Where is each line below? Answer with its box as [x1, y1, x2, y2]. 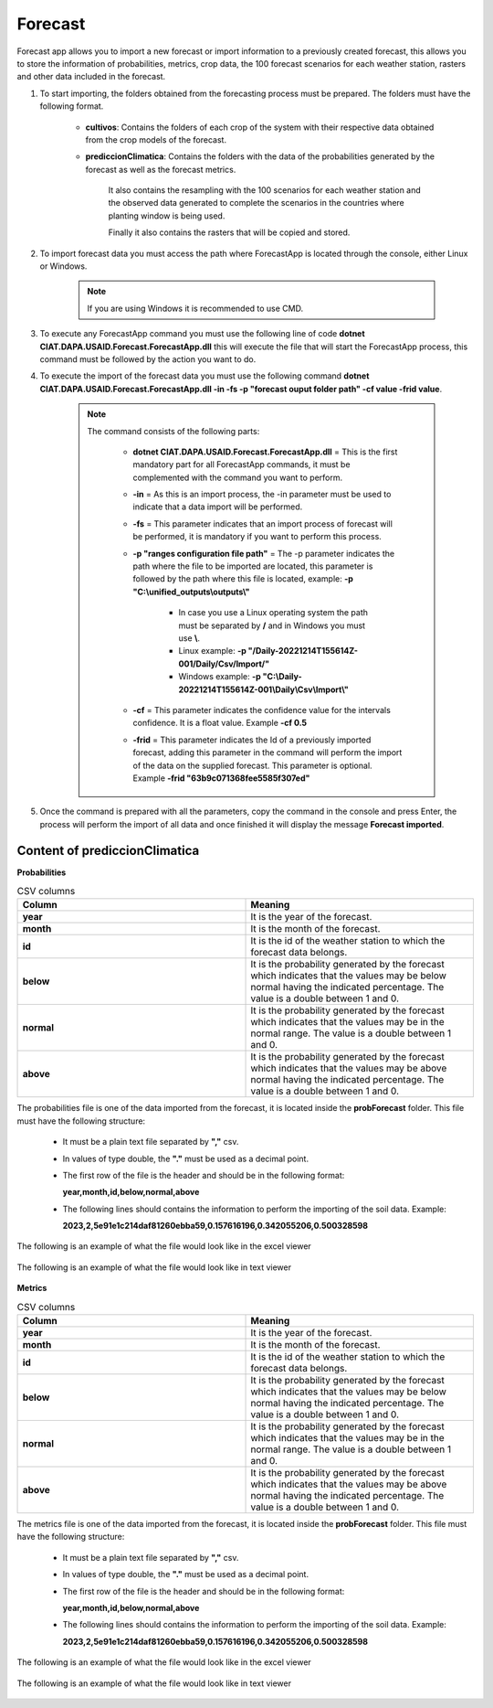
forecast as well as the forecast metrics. [85, 164, 236, 175]
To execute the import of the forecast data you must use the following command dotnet [39, 370, 370, 381]
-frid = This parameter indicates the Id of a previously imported [132, 734, 372, 745]
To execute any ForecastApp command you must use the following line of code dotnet [39, 328, 365, 339]
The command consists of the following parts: [87, 425, 260, 436]
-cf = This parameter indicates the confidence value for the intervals [132, 704, 392, 715]
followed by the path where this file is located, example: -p [132, 573, 353, 584]
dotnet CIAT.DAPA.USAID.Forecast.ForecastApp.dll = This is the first [132, 446, 398, 457]
